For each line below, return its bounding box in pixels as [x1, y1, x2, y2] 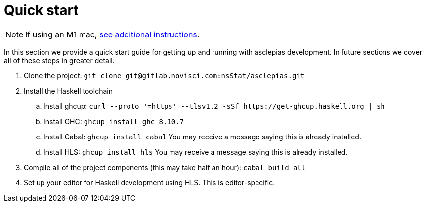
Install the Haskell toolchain [24, 86, 113, 95]
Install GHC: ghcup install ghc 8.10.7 [43, 117, 184, 126]
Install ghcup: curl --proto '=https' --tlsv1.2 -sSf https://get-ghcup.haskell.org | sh [43, 102, 385, 110]
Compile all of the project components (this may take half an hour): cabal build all [24, 163, 306, 172]
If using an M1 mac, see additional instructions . [25, 29, 200, 39]
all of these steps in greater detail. [4, 56, 115, 65]
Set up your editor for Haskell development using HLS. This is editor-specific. [24, 178, 275, 187]
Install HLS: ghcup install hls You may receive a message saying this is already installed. [43, 147, 348, 156]
